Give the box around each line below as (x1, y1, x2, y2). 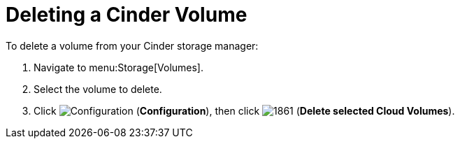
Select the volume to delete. (34, 82, 162, 95)
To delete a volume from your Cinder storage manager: (6, 39, 259, 52)
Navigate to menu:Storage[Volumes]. (34, 61, 204, 73)
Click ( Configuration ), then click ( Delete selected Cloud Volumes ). (34, 104, 455, 117)
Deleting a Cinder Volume (6, 3, 247, 27)
